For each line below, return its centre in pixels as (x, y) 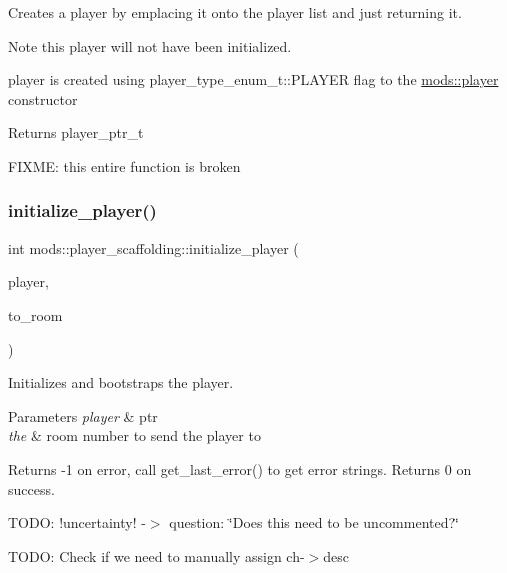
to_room (35, 314)
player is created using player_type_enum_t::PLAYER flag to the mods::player (253, 79)
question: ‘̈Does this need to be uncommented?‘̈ (314, 522)
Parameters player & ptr (83, 415)
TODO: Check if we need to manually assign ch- (156, 555)
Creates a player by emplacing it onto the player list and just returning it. (235, 12)
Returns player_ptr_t (76, 132)
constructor (43, 98)
